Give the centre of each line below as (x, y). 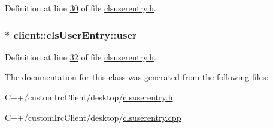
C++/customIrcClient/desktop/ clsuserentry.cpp (93, 117)
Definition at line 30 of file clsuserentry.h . (81, 8)
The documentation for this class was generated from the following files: (137, 77)
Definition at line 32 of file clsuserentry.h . (81, 57)
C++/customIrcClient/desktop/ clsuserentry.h (89, 97)
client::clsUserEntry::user (75, 34)
